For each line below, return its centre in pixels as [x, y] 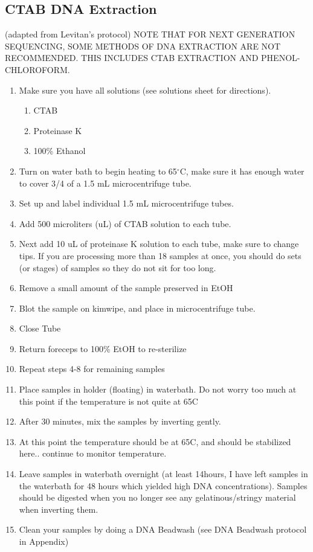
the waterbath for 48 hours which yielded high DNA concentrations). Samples [163, 485]
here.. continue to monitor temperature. [93, 453]
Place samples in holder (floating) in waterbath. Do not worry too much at [158, 389]
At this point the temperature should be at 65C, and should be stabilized [155, 441]
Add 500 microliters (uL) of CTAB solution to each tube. [125, 223]
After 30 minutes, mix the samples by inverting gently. [120, 421]
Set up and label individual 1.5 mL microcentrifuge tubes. [126, 203]
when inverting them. [59, 509]
